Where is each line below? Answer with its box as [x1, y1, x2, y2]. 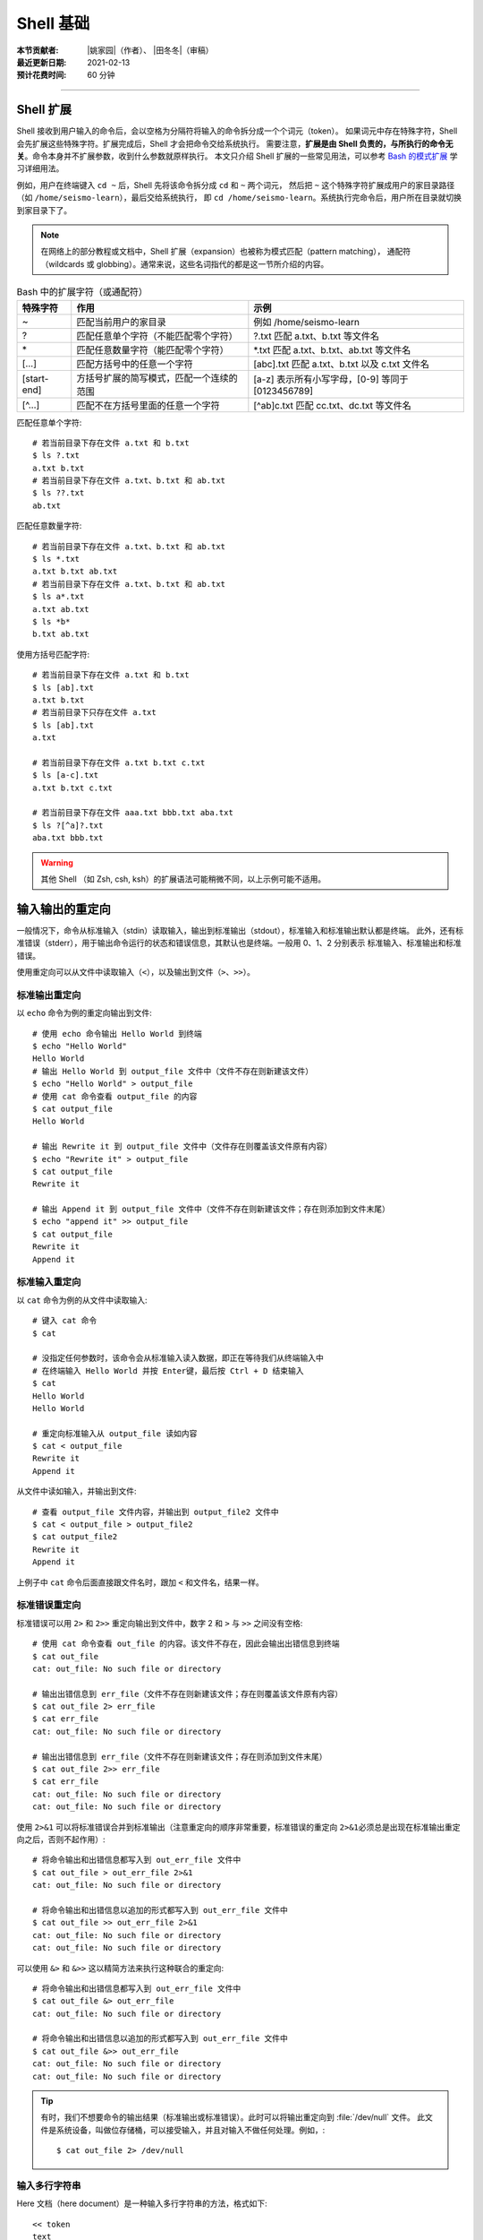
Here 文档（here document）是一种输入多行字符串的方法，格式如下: [16, 2198, 267, 2209]
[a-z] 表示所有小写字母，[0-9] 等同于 [253, 373, 409, 385]
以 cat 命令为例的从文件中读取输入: [16, 1295, 148, 1305]
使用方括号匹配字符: [16, 649, 90, 659]
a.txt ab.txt [32, 604, 89, 614]
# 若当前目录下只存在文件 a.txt [32, 708, 157, 718]
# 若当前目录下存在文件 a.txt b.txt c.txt [32, 757, 206, 768]
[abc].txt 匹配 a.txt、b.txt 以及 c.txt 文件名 [253, 358, 429, 370]
